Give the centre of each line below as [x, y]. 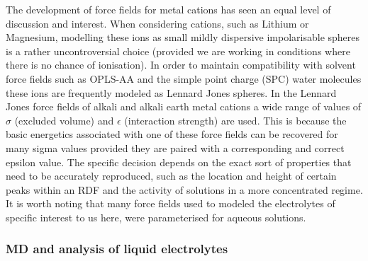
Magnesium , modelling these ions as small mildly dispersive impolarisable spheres [183, 37]
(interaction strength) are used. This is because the [235, 120]
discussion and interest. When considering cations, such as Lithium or [157, 23]
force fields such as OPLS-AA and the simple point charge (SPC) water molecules [184, 78]
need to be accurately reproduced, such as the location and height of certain [171, 176]
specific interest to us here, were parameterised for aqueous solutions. [156, 217]
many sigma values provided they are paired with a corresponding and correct [175, 147]
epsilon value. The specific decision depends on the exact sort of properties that [179, 162]
